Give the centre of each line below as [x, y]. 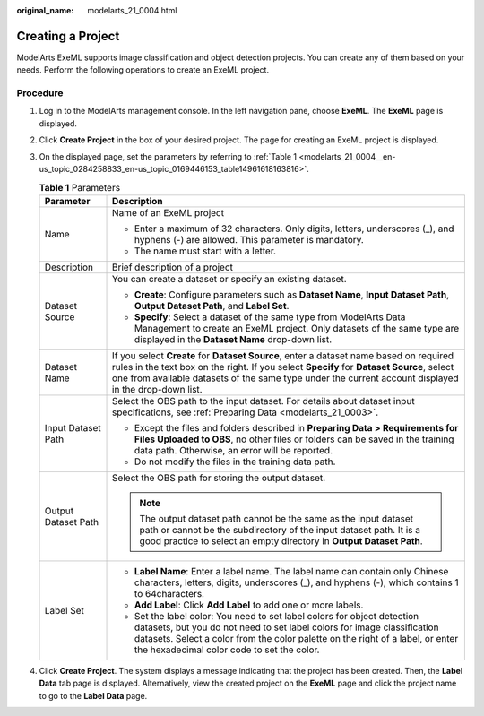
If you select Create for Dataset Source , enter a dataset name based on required [283, 356]
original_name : [45, 10]
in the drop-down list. [157, 389]
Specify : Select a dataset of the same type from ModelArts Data [270, 316]
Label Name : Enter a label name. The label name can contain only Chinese [292, 571]
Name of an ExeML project [168, 212]
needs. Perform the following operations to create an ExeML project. [143, 70]
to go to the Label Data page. [93, 695]
